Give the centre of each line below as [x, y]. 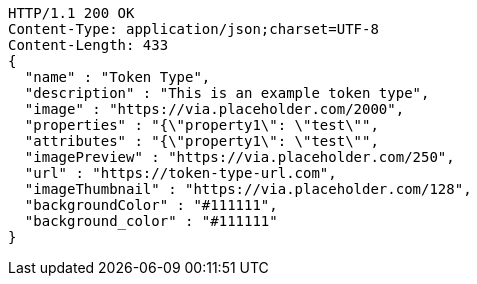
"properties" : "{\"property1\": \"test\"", [201, 125]
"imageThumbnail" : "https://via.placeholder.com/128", [248, 189]
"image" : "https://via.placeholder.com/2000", [214, 109]
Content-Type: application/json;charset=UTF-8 [193, 29]
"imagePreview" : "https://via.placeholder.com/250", [239, 157]
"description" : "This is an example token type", [227, 93]
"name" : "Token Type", [117, 77]
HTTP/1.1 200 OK [71, 13]
